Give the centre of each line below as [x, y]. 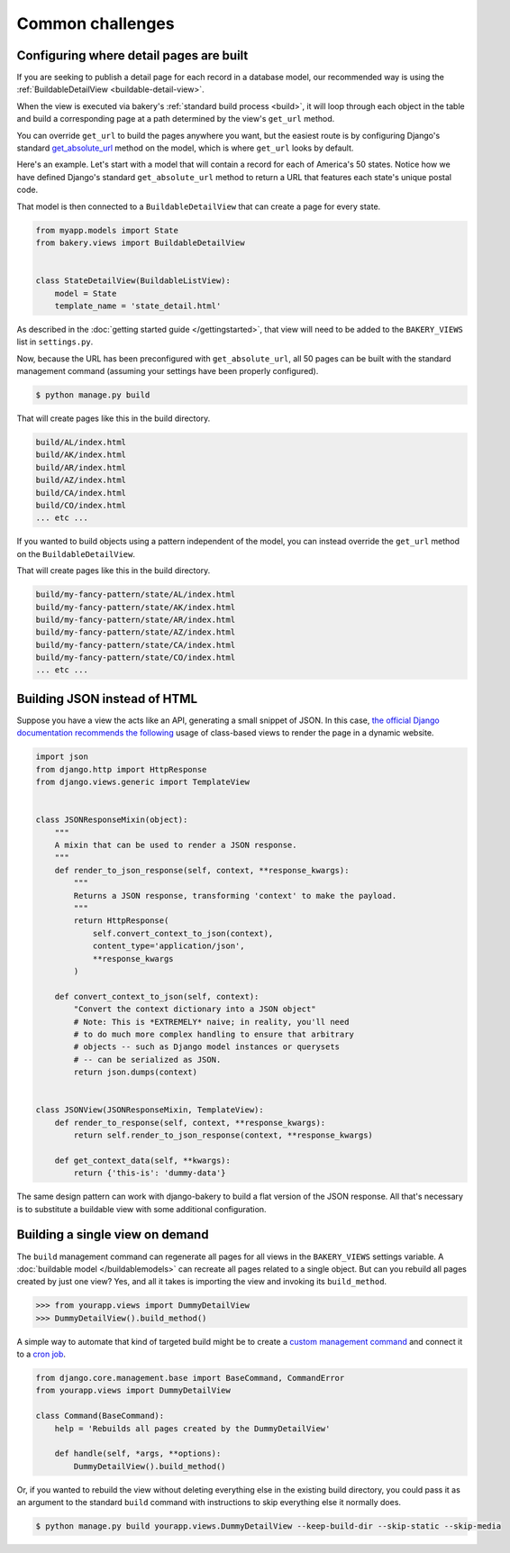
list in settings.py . [55, 342]
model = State [86, 293]
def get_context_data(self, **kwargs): [143, 1160]
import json [62, 757]
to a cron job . [41, 1354]
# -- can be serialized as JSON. [147, 1060]
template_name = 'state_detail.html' [138, 306]
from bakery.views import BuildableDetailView [140, 242]
